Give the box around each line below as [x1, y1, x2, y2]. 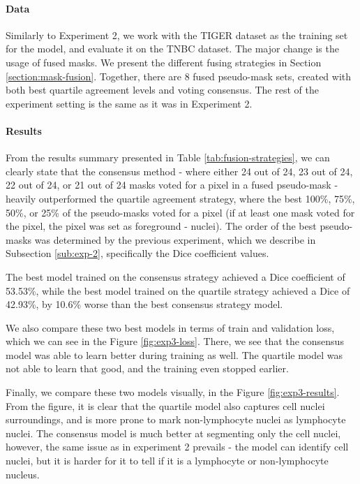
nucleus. [6, 467, 40, 481]
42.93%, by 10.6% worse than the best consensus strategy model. [6, 297, 283, 311]
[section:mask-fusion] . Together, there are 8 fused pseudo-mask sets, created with [6, 68, 352, 83]
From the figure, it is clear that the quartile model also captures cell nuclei [6, 398, 325, 413]
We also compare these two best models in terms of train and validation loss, [6, 320, 335, 335]
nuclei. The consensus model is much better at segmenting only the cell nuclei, [6, 425, 341, 440]
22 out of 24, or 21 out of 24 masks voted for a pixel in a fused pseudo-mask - [6, 177, 338, 192]
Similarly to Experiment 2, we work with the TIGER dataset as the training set [6, 27, 348, 42]
